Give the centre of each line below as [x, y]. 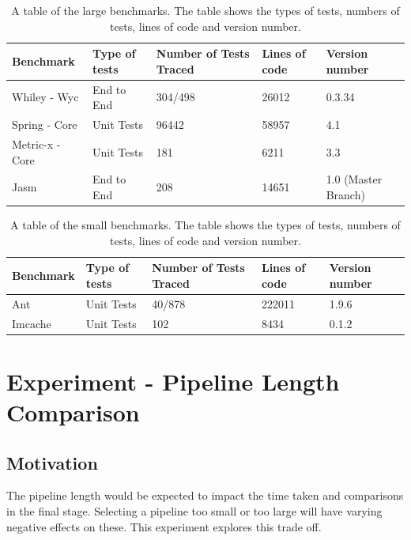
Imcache [32, 323]
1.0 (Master [354, 179]
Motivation [52, 462]
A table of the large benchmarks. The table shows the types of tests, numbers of [205, 10]
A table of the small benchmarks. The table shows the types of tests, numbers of [205, 225]
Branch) [345, 194]
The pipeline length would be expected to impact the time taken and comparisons [205, 495]
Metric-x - [36, 143]
